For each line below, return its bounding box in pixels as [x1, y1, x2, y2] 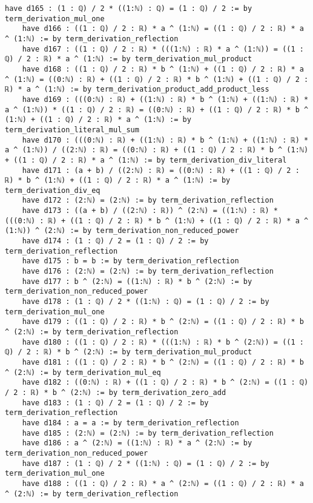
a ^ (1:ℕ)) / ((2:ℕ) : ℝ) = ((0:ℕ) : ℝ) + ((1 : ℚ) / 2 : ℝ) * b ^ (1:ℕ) [5, 146, 309, 155]
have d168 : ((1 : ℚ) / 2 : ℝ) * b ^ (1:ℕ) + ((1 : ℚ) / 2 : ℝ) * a [22, 64, 304, 73]
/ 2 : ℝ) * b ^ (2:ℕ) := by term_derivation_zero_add [5, 388, 226, 397]
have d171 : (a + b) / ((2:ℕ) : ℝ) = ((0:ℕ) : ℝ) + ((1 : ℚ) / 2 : [22, 166, 300, 175]
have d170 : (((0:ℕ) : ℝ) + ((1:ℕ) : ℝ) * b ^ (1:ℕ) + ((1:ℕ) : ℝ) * [22, 135, 309, 144]
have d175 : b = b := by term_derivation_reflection [22, 257, 239, 266]
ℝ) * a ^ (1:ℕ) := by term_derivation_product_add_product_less [5, 85, 269, 94]
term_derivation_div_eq [5, 186, 100, 195]
